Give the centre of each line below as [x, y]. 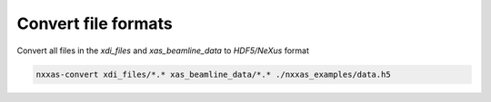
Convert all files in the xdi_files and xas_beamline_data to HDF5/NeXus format [163, 51]
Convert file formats [95, 23]
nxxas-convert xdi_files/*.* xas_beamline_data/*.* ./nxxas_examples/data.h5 [213, 74]
